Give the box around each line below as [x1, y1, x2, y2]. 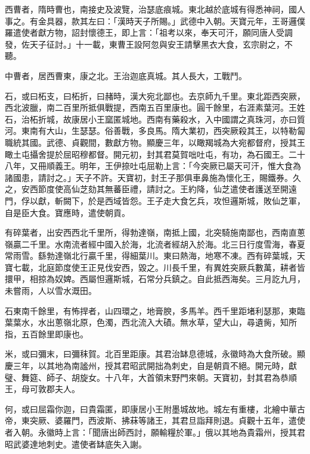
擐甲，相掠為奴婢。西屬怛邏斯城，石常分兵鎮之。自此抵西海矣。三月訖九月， [5, 273, 305, 285]
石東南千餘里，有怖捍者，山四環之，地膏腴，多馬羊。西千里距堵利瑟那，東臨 [5, 304, 305, 317]
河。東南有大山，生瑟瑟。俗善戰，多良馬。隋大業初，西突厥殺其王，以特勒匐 [5, 124, 305, 137]
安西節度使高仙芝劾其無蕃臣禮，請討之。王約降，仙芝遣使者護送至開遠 [21, 183, 297, 195]
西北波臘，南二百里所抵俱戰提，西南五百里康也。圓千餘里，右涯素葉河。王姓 [5, 101, 305, 114]
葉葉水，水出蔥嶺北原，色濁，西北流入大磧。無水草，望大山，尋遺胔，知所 [5, 316, 297, 328]
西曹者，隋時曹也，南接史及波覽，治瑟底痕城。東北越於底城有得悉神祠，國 [5, 3, 297, 15]
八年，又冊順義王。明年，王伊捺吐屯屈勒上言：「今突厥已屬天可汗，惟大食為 [5, 159, 301, 172]
